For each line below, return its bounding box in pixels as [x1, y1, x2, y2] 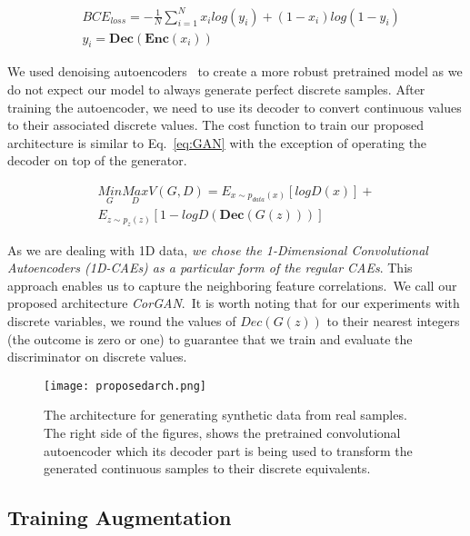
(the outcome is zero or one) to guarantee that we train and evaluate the [7, 329, 413, 348]
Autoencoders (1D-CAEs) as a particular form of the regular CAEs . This [7, 258, 413, 277]
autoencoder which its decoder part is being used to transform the [44, 441, 413, 460]
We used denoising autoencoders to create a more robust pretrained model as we [7, 62, 463, 81]
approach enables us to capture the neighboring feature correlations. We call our [7, 275, 457, 294]
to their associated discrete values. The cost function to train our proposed [7, 115, 424, 134]
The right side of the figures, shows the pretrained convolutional [44, 423, 401, 442]
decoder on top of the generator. [7, 151, 187, 170]
